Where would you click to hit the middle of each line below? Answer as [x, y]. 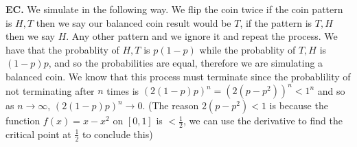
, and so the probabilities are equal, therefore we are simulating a [186, 63]
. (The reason [171, 105]
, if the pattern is [276, 22]
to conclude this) [117, 134]
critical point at [38, 134]
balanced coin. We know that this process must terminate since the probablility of [178, 76]
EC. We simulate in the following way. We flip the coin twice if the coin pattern [174, 9]
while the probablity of [247, 49]
